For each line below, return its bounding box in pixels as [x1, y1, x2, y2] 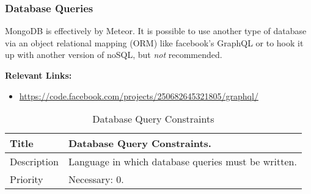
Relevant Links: [5, 69, 72, 81]
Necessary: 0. [68, 172, 124, 187]
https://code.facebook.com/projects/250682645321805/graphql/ [19, 89, 258, 102]
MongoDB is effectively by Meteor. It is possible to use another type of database [5, 24, 307, 37]
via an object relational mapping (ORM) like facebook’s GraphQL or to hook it [5, 36, 304, 49]
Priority [10, 172, 43, 187]
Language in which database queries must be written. [68, 154, 297, 169]
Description [10, 154, 59, 169]
